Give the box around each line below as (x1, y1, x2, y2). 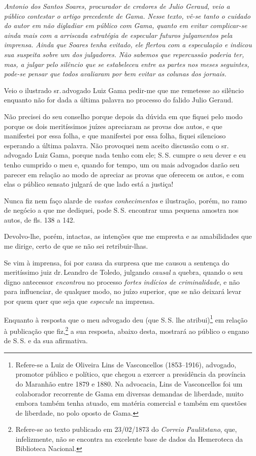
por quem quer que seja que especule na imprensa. (4, 296, 155, 306)
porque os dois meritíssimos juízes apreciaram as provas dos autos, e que (4, 121, 223, 131)
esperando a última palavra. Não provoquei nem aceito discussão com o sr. (4, 140, 229, 150)
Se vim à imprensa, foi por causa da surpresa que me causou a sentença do (4, 257, 229, 267)
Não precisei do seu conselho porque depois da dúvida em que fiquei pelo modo (4, 111, 243, 121)
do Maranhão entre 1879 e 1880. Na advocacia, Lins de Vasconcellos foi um (15, 378, 243, 389)
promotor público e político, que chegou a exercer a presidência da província (15, 369, 246, 379)
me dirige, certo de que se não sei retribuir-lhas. (4, 241, 148, 251)
